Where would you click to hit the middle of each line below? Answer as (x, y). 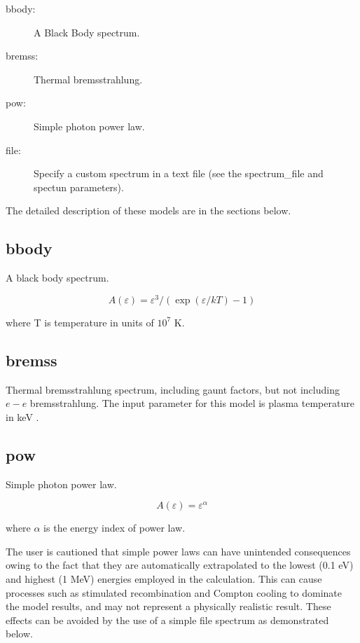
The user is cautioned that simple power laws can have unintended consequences (178, 551)
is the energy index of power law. (115, 528)
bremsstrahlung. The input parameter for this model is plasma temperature (192, 403)
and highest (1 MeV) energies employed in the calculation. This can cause (164, 578)
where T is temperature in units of (80, 322)
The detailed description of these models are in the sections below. (148, 210)
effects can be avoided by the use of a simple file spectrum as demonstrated (167, 620)
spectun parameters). (79, 187)
